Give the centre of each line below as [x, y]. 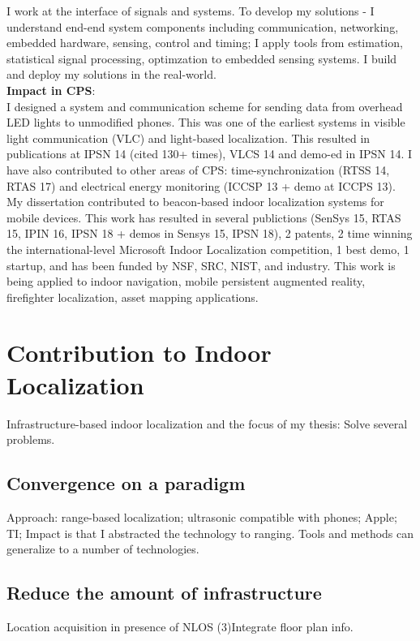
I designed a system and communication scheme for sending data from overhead [205, 106]
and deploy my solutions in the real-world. [111, 74]
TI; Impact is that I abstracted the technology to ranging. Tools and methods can [210, 533]
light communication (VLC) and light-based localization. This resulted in [189, 138]
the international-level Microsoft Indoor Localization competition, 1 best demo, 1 [208, 249]
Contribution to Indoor [139, 353]
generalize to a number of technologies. [103, 549]
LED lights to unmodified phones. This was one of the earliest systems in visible [206, 122]
